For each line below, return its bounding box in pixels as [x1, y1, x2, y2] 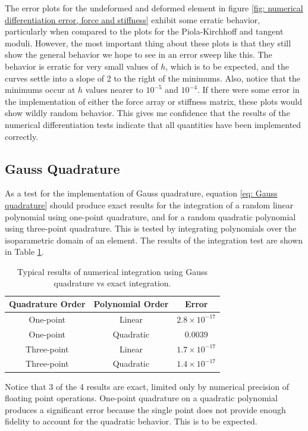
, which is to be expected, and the [165, 60, 289, 72]
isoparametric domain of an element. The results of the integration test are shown [5, 233, 303, 246]
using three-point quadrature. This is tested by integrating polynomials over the [5, 222, 297, 235]
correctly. [5, 130, 39, 142]
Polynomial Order [93, 298, 169, 310]
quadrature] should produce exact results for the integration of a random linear [5, 198, 294, 211]
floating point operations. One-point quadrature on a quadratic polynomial [5, 392, 278, 404]
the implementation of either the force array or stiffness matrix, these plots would [5, 95, 302, 107]
